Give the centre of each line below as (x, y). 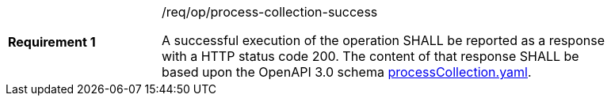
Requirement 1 (52, 42)
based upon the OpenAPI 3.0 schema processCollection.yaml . (347, 72)
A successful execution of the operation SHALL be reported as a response (383, 40)
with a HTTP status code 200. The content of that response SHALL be (370, 56)
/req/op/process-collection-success (270, 12)
